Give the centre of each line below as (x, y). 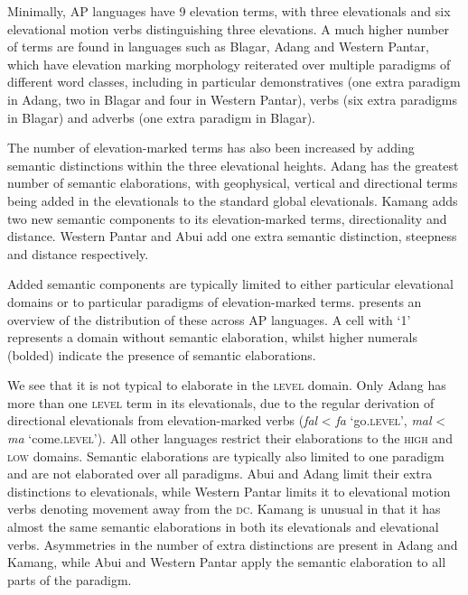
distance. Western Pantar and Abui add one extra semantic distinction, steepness (232, 236)
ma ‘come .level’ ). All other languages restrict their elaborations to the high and (230, 438)
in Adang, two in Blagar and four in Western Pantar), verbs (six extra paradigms (233, 99)
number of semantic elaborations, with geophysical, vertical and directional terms (233, 183)
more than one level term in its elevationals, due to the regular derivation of (221, 402)
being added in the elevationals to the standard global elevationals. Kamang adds (233, 200)
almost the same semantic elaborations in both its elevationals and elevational (223, 527)
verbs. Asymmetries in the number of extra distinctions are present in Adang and (233, 544)
